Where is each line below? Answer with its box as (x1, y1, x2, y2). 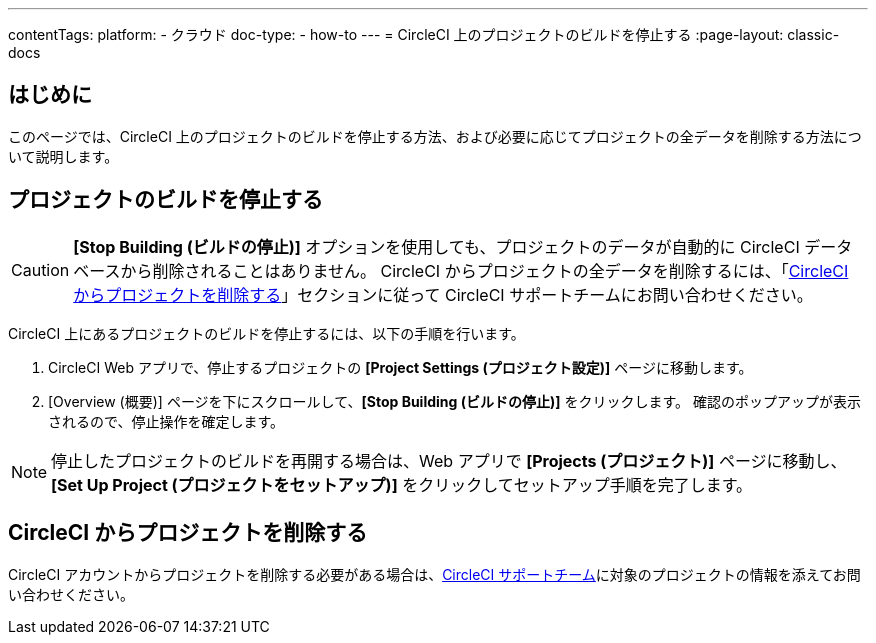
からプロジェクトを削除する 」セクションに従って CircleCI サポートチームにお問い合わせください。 (73, 284, 813, 305)
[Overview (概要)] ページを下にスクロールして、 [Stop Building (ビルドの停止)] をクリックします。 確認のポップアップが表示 (48, 392, 862, 410)
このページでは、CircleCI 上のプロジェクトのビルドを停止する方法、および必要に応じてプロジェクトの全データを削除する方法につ (8, 127, 862, 145)
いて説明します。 (8, 147, 119, 165)
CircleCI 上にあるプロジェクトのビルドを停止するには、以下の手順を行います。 (8, 324, 525, 342)
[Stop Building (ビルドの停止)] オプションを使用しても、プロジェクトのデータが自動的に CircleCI (73, 236, 800, 257)
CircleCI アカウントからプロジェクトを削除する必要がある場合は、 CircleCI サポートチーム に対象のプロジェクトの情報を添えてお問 (8, 565, 861, 583)
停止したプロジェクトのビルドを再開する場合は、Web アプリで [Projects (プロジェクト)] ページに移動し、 (51, 450, 847, 471)
